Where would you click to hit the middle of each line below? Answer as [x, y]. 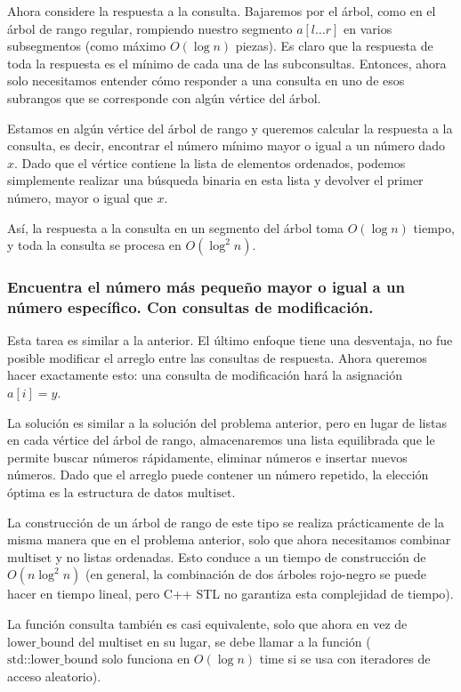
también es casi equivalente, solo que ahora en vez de [263, 623]
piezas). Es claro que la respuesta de [334, 46]
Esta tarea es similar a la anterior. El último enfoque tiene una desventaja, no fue [230, 340]
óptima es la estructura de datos [95, 492]
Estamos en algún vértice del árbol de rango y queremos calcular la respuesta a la [230, 128]
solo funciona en [146, 659]
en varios [368, 28]
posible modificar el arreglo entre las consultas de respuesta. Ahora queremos [217, 357]
